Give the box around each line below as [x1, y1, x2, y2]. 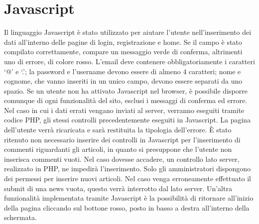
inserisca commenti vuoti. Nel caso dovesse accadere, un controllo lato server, [4, 153, 240, 164]
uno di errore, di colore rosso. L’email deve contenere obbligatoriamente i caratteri [4, 56, 255, 66]
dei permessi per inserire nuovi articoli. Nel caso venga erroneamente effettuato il [4, 173, 251, 184]
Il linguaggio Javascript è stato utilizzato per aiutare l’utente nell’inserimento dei [4, 27, 252, 37]
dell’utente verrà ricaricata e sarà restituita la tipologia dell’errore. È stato [4, 124, 232, 135]
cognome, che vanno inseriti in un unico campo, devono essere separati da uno [4, 76, 243, 86]
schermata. [4, 212, 37, 223]
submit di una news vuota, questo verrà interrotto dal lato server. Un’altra [4, 183, 232, 193]
